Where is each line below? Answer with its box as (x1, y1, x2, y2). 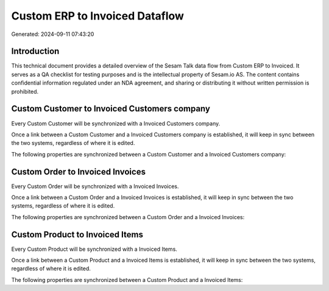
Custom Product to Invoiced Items (11, 229, 143, 240)
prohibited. (11, 88, 39, 95)
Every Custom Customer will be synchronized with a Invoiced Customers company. (11, 119, 221, 127)
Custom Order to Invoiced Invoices (11, 166, 146, 177)
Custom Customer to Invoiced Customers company (11, 103, 210, 114)
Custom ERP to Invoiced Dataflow (11, 9, 184, 23)
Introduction (11, 46, 60, 57)
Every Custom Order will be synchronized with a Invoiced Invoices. (11, 183, 179, 190)
